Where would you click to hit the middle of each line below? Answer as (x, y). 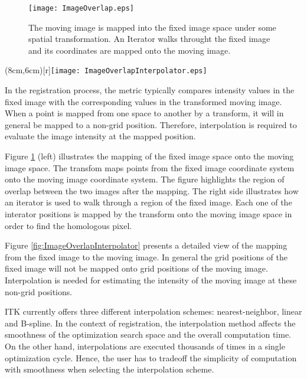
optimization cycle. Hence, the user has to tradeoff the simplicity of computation (151, 357)
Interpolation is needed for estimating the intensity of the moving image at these (151, 280)
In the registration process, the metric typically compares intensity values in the (150, 90)
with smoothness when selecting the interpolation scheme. (110, 369)
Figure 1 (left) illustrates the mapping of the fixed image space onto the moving (149, 156)
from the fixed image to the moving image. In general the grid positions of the (146, 257)
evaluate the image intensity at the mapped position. (100, 136)
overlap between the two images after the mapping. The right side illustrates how (152, 190)
